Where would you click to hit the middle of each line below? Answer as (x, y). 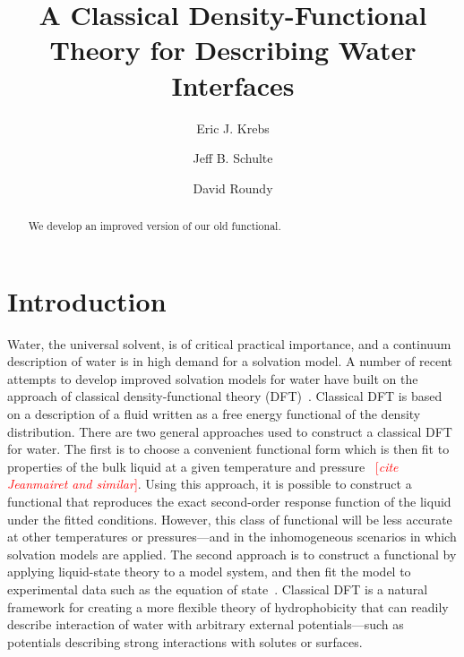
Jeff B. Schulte (233, 158)
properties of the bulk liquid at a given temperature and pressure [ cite (203, 466)
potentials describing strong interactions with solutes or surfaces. (185, 641)
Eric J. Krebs (233, 128)
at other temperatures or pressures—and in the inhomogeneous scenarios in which (232, 537)
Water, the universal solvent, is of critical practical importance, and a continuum (229, 343)
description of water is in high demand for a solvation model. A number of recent (230, 361)
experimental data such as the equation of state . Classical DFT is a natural (218, 589)
